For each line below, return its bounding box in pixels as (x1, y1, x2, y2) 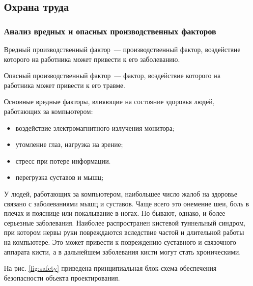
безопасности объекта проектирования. (4, 272, 120, 283)
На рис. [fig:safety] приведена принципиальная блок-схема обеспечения (4, 263, 217, 273)
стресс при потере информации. (15, 155, 111, 166)
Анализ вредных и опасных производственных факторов (4, 25, 216, 37)
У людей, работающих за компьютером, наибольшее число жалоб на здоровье (4, 188, 237, 199)
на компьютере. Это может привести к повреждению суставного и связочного (4, 236, 236, 247)
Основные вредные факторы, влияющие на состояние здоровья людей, (4, 96, 215, 107)
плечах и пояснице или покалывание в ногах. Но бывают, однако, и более (4, 208, 225, 218)
